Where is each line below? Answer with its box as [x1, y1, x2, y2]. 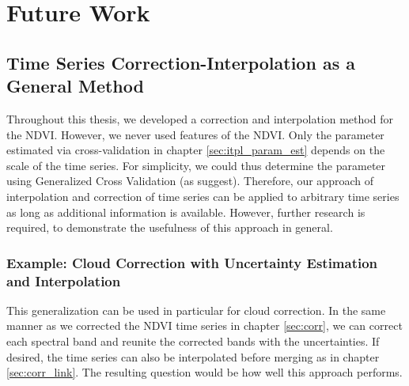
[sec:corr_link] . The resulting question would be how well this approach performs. [6, 364, 403, 380]
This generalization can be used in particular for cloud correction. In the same [6, 301, 386, 318]
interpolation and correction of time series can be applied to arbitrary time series [6, 187, 400, 204]
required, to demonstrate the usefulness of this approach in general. [6, 219, 333, 236]
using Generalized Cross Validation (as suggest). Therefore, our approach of [6, 172, 373, 189]
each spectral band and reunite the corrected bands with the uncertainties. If [6, 333, 380, 350]
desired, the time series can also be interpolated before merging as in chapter [6, 348, 380, 365]
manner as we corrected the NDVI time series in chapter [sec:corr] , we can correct [6, 317, 403, 334]
